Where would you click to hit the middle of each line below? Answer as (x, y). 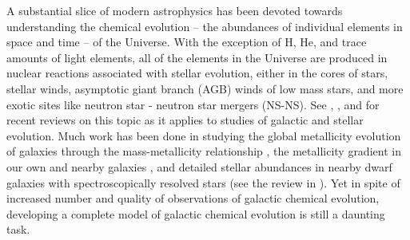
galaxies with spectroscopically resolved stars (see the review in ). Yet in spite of (203, 182)
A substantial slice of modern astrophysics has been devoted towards (175, 10)
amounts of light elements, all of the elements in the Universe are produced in (197, 57)
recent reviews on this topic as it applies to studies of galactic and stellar (185, 120)
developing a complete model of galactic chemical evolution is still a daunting (196, 213)
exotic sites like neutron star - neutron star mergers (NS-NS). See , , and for (193, 104)
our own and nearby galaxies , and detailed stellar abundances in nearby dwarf (199, 166)
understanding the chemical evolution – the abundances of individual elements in (205, 26)
